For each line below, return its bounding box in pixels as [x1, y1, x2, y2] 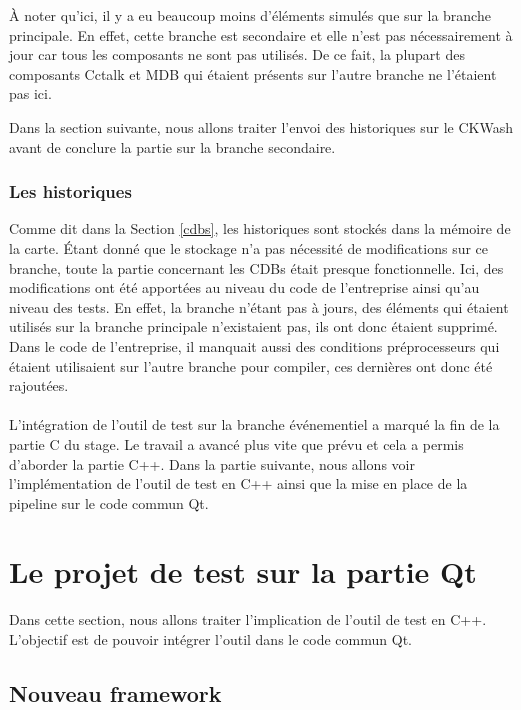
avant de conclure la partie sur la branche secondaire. [9, 136, 336, 157]
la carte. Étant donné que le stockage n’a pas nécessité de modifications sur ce [9, 237, 489, 258]
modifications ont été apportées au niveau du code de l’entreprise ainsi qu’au [9, 277, 480, 298]
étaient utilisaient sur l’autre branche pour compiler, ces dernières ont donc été [9, 355, 493, 376]
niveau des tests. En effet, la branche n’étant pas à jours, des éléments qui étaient [9, 296, 509, 317]
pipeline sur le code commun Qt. [9, 492, 209, 513]
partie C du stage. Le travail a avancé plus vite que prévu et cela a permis [9, 433, 464, 454]
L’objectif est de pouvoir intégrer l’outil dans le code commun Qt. [9, 629, 412, 649]
